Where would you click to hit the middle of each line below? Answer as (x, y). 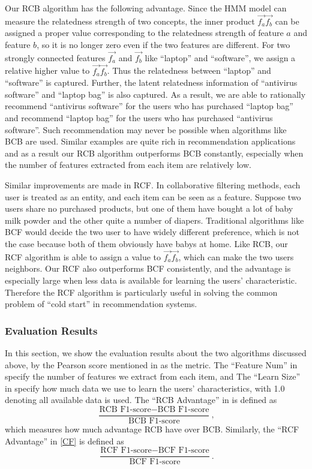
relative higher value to (47, 70)
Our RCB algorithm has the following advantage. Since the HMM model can (146, 8)
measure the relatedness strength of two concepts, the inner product (130, 21)
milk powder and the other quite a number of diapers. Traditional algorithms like (154, 220)
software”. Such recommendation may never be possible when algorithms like (146, 129)
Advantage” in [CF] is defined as (64, 441)
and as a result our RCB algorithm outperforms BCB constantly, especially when (154, 153)
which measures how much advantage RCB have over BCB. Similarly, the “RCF (152, 429)
